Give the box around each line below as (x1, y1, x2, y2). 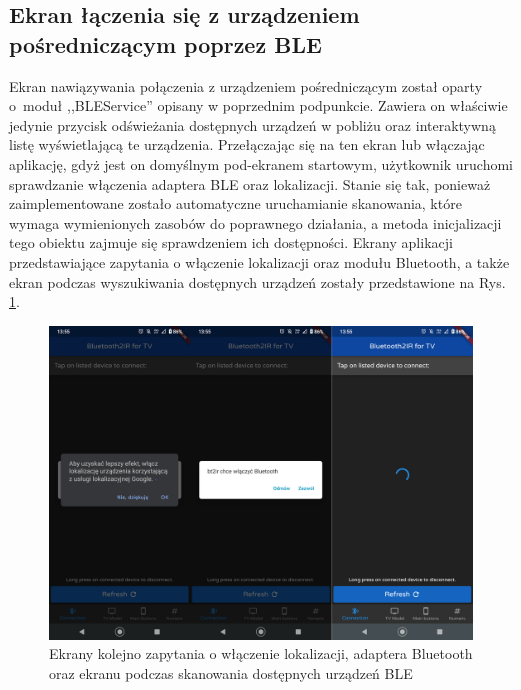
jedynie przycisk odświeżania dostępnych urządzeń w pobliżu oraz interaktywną (9, 114, 496, 135)
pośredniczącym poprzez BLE (9, 28, 322, 59)
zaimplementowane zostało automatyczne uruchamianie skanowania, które (9, 193, 462, 214)
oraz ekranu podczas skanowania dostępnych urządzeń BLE (49, 662, 413, 683)
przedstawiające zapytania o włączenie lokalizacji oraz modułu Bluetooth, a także (9, 251, 510, 272)
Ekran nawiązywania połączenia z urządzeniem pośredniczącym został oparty (9, 75, 483, 96)
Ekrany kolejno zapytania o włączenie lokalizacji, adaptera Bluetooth (49, 643, 473, 664)
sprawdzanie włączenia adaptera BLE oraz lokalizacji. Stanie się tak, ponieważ (9, 173, 491, 194)
